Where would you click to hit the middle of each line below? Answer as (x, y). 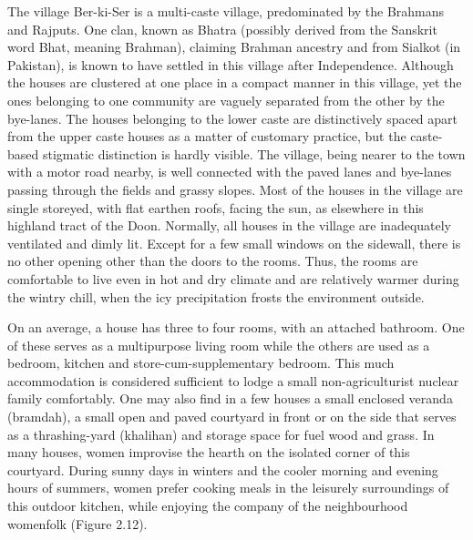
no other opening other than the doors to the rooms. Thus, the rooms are (213, 261)
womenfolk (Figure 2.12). (77, 523)
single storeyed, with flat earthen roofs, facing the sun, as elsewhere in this (216, 207)
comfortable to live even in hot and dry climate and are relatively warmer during (233, 278)
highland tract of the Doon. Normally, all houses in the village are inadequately (230, 225)
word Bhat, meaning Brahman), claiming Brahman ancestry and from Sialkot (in (234, 47)
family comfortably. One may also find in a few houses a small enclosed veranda (230, 398)
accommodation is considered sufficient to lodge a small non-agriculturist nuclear (233, 380)
